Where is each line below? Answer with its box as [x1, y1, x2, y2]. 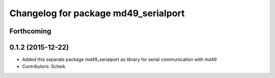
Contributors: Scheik [22, 63, 66, 69]
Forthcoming [9, 27, 51, 35]
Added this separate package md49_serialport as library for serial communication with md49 [22, 56, 217, 63]
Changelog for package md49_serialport [9, 8, 185, 19]
